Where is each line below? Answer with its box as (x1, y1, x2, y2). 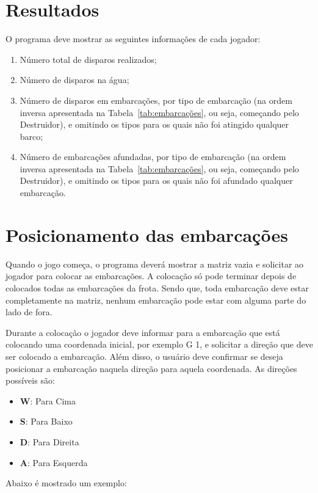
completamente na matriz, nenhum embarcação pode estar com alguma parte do (5, 293, 306, 306)
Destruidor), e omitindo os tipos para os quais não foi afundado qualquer (20, 174, 293, 187)
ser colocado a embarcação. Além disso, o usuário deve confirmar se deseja (5, 349, 283, 362)
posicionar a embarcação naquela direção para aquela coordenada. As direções (5, 362, 297, 374)
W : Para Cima (20, 394, 76, 407)
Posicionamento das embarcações (5, 222, 288, 247)
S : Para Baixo (20, 415, 73, 428)
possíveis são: (5, 374, 55, 387)
